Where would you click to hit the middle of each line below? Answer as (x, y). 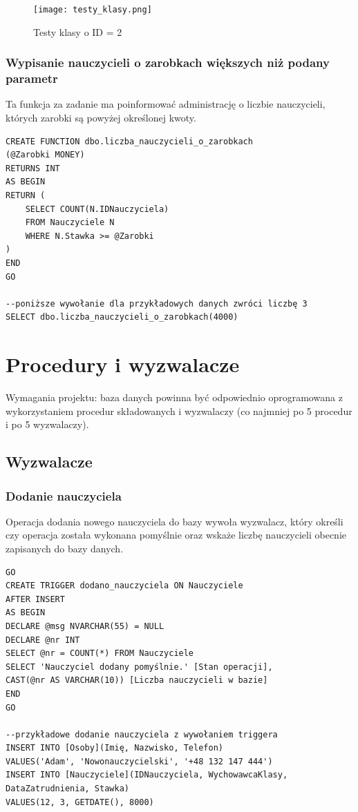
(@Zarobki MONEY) (45, 155)
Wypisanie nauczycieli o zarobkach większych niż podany (168, 62)
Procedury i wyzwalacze (123, 364)
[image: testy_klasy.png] (93, 10)
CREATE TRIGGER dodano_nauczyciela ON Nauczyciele (124, 586)
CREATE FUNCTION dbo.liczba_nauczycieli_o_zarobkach (129, 141)
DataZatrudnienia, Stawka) (67, 789)
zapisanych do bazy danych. (65, 548)
